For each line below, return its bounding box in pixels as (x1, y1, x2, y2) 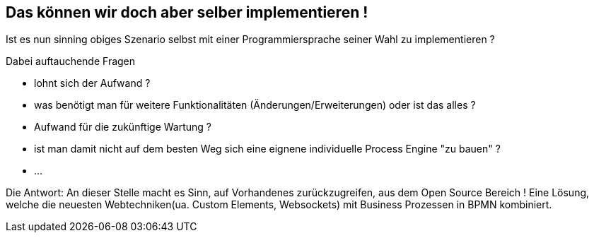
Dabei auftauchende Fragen (6, 55, 136, 68)
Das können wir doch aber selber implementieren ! (6, 4, 368, 21)
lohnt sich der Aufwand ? (34, 77, 151, 90)
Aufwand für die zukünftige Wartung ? (34, 121, 212, 133)
